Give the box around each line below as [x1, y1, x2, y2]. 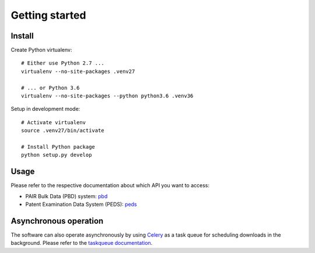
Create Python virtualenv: [10, 47, 72, 54]
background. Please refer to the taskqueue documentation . [10, 240, 153, 247]
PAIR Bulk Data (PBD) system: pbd [25, 192, 108, 199]
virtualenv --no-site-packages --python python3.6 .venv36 [21, 93, 194, 99]
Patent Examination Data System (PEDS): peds [25, 201, 137, 208]
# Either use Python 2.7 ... [21, 60, 104, 66]
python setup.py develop [21, 152, 92, 159]
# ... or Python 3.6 [21, 85, 80, 91]
